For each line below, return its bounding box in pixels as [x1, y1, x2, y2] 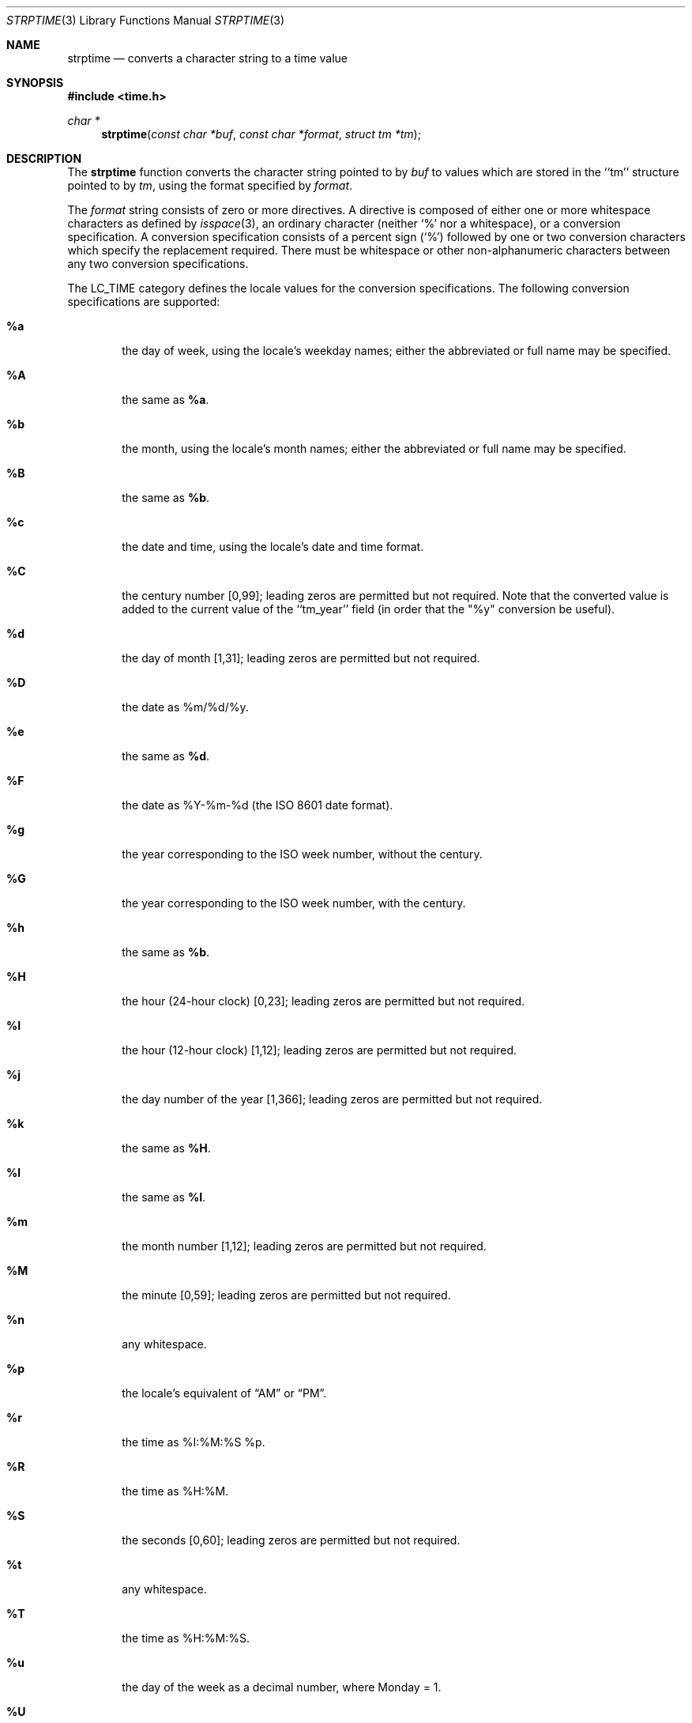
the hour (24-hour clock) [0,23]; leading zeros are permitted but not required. [122, 994, 525, 1008]
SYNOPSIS [6, 76, 64, 89]
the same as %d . [122, 749, 210, 763]
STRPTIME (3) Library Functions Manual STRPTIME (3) [6, 13, 285, 27]
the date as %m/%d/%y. [122, 700, 249, 714]
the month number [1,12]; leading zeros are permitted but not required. [122, 1239, 487, 1253]
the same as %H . [122, 1141, 211, 1155]
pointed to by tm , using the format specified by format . [67, 179, 353, 192]
